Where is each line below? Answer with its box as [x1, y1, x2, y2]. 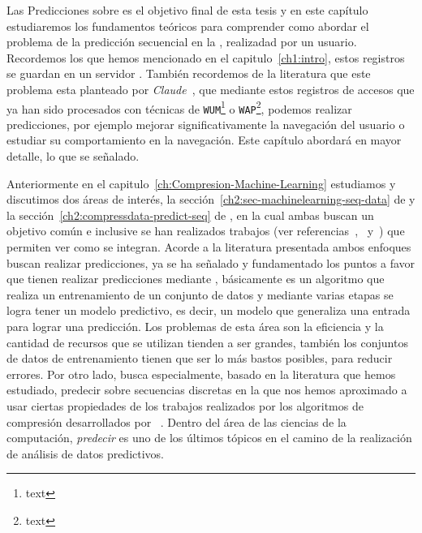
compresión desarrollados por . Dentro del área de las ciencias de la [6, 413, 347, 430]
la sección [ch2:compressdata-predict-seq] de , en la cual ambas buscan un [6, 206, 374, 223]
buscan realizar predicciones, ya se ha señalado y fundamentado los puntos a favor [6, 254, 416, 271]
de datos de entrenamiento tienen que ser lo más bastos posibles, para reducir [6, 350, 393, 367]
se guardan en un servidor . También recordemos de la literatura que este [6, 65, 371, 82]
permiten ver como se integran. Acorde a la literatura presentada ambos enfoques [6, 239, 411, 256]
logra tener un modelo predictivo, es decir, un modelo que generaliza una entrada [6, 302, 411, 319]
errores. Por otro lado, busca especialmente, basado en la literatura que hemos [6, 365, 396, 382]
